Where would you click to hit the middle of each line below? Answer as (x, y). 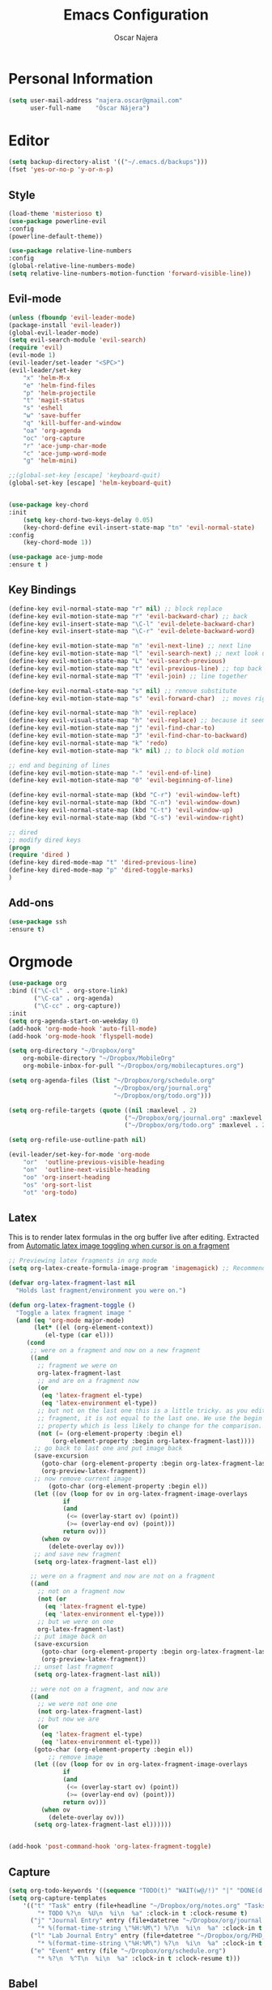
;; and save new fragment (77, 1554)
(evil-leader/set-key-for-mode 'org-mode (79, 1155)
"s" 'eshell (43, 408)
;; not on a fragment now (81, 1592)
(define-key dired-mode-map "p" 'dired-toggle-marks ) (101, 870)
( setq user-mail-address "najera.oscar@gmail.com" (96, 100)
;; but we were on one (76, 1622)
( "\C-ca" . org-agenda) (74, 999)
